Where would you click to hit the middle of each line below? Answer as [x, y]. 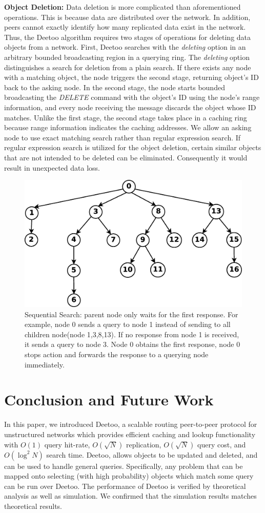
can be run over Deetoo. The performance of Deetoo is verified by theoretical [125, 486]
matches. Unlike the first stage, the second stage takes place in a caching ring [126, 117]
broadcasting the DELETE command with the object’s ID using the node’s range [132, 97]
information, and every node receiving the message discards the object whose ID [130, 107]
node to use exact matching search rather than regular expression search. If [123, 137]
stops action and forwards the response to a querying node [117, 354]
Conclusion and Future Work [109, 399]
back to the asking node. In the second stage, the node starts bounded [115, 87]
